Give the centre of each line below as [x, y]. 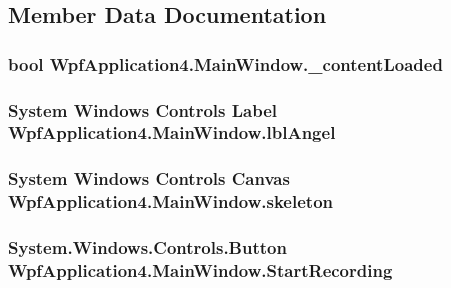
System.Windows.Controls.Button [147, 247]
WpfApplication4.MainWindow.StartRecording [200, 270]
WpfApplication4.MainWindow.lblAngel [172, 132]
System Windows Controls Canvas [149, 178]
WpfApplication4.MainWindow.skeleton [171, 201]
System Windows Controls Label [143, 109]
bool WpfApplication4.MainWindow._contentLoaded [225, 63]
